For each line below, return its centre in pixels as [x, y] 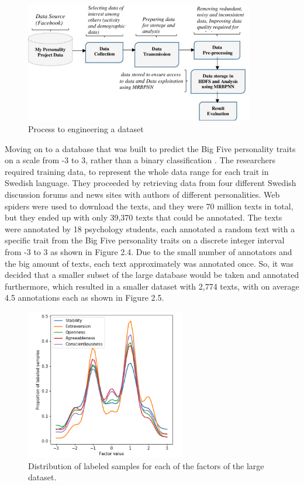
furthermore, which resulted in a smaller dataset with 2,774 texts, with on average [152, 286]
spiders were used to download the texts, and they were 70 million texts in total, [149, 206]
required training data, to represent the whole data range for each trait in [137, 171]
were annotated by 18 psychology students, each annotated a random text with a [150, 228]
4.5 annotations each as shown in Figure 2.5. [84, 297]
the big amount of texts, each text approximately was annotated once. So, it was [149, 263]
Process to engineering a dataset [86, 129]
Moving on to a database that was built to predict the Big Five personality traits [150, 148]
